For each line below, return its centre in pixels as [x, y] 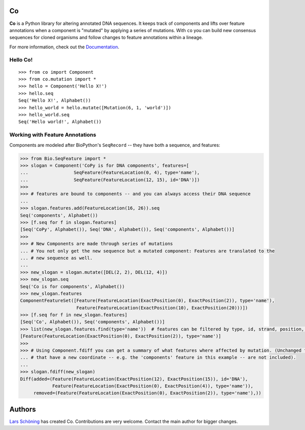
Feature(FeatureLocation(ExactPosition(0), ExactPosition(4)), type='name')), [153, 386]
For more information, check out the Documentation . [64, 47]
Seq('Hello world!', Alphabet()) [60, 122]
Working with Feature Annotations [53, 135]
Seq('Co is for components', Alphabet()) [72, 286]
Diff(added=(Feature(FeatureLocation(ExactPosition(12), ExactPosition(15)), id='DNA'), [134, 379]
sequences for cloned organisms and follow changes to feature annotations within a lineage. [106, 38]
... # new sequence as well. [56, 258]
